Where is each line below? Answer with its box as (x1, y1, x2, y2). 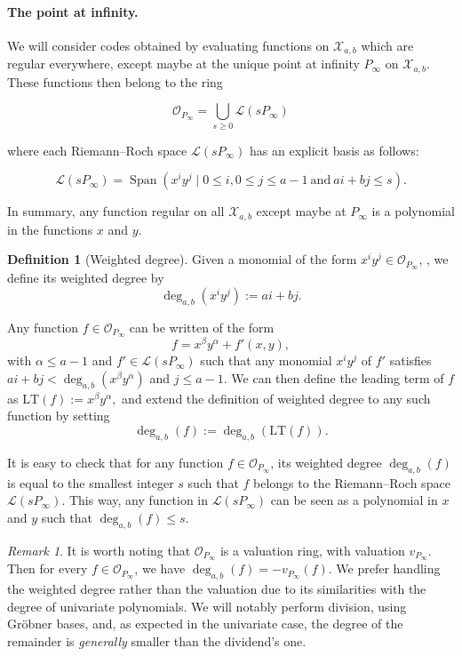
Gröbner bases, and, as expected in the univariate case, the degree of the (7, 614, 403, 633)
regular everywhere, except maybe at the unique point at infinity (7, 54, 360, 73)
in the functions (7, 220, 93, 238)
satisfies (389, 351, 432, 370)
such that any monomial (200, 351, 332, 370)
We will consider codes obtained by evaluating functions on (7, 36, 330, 54)
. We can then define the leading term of (223, 369, 444, 388)
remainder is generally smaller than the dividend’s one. (7, 632, 307, 651)
